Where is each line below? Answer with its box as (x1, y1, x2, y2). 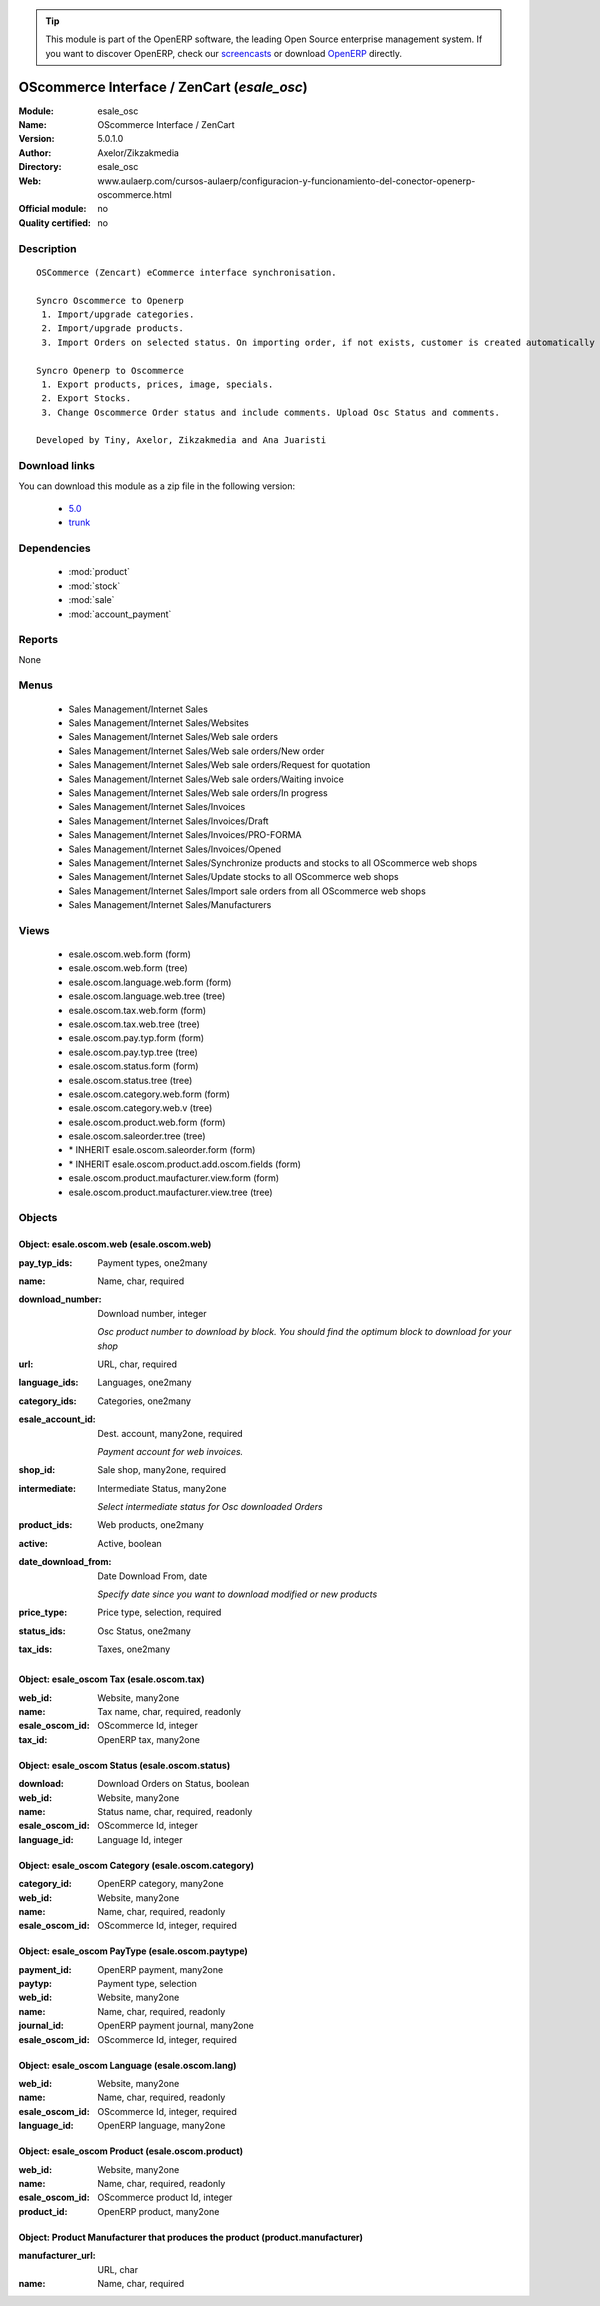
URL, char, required (97, 1358, 178, 1370)
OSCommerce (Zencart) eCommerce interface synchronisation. (36, 266, 337, 278)
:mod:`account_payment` (68, 608, 172, 620)
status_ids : (18, 1625, 66, 1637)
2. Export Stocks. (41, 393, 132, 404)
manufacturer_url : (18, 2250, 97, 2262)
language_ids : (18, 1376, 79, 1389)
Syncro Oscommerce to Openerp (36, 295, 185, 306)
